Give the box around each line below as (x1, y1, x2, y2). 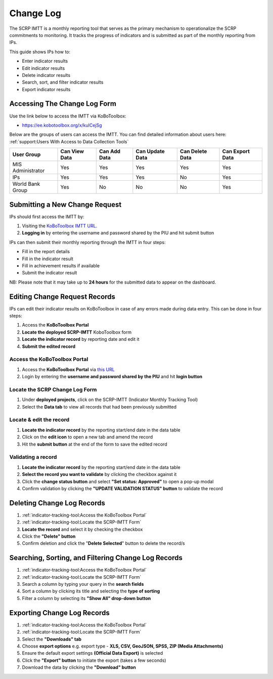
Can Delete (179, 148, 207, 155)
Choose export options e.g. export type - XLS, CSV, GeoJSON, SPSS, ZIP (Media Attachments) (22, 643, 223, 649)
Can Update (135, 148, 165, 155)
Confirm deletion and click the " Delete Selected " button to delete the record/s (22, 540, 185, 546)
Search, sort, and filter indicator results (22, 79, 104, 86)
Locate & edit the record (9, 416, 70, 423)
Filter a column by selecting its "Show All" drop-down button (22, 595, 151, 601)
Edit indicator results (22, 65, 65, 71)
